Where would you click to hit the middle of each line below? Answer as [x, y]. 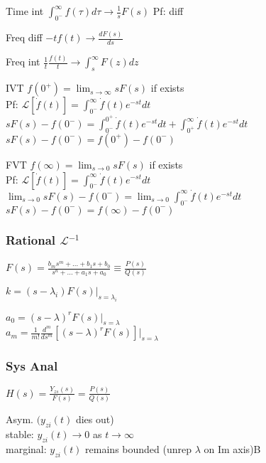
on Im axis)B [232, 448]
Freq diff [24, 37]
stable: [20, 433]
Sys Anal [32, 366]
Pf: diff [168, 11]
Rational [31, 240]
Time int [25, 11]
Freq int [23, 62]
